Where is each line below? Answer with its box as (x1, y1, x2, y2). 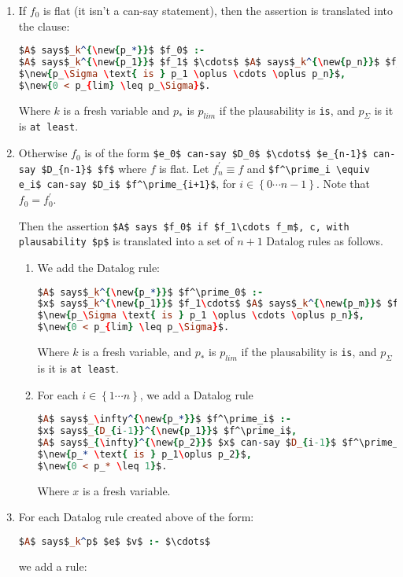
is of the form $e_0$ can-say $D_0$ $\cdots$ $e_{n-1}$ (84, 145, 368, 161)
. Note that (316, 175, 371, 192)
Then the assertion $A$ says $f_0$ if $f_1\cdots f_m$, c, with (18, 217, 349, 233)
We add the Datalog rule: (37, 259, 161, 276)
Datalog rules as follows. (266, 233, 383, 249)
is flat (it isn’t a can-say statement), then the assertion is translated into (43, 2, 394, 18)
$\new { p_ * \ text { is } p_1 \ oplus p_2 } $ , (37, 448, 252, 460)
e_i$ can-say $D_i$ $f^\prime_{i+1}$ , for (18, 175, 236, 192)
